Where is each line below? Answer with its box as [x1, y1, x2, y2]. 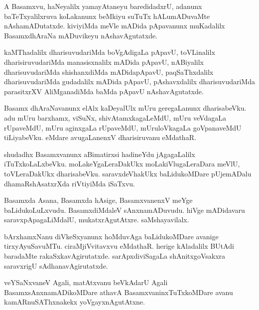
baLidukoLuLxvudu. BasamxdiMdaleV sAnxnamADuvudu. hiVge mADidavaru [4, 204, 245, 215]
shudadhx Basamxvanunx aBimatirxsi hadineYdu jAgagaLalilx [4, 149, 195, 159]
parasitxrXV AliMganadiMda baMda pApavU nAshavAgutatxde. [4, 86, 204, 96]
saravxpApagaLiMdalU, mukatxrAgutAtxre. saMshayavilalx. [4, 214, 189, 225]
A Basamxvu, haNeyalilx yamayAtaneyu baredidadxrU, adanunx [4, 1, 202, 11]
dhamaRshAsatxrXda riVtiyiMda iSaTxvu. [4, 178, 135, 188]
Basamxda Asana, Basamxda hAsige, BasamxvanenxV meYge [4, 195, 193, 205]
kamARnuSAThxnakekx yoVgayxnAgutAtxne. [4, 297, 145, 307]
